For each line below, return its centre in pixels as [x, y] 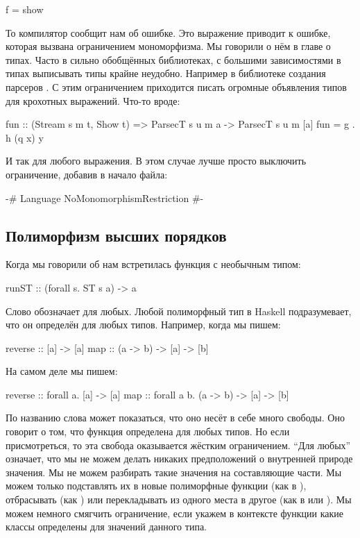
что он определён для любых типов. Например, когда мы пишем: [143, 325]
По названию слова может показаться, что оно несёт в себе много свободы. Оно [175, 418]
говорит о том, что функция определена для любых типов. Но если [148, 431]
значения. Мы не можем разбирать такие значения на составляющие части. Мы [174, 472]
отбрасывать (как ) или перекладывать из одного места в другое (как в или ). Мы [179, 499]
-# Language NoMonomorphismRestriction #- [105, 197]
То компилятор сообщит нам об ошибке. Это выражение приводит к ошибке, [168, 32]
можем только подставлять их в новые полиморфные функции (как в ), [156, 486]
